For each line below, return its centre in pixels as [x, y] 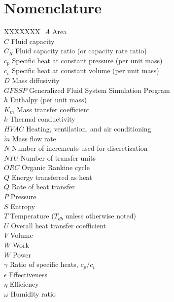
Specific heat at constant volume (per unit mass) [86, 70]
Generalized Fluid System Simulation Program [99, 90]
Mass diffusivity [36, 80]
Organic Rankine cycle [56, 167]
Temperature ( [32, 216]
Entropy [23, 206]
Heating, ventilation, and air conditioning [88, 128]
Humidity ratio [33, 293]
